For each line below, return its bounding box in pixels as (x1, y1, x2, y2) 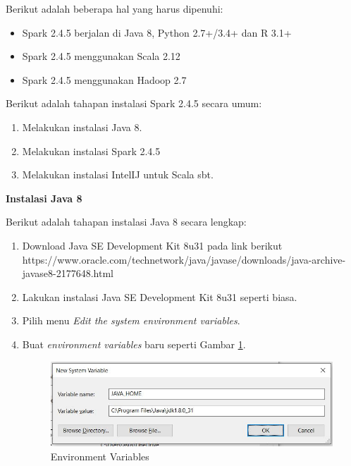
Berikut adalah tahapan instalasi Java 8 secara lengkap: (6, 214, 247, 229)
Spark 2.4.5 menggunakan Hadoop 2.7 (22, 72, 187, 87)
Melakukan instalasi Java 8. (22, 119, 142, 134)
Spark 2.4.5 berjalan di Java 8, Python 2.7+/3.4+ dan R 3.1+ (22, 25, 292, 39)
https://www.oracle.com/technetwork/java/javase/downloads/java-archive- (22, 252, 346, 266)
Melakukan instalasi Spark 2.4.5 (22, 143, 161, 158)
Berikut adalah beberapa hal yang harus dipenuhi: (6, 1, 223, 16)
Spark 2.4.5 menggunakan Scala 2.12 (22, 49, 180, 63)
